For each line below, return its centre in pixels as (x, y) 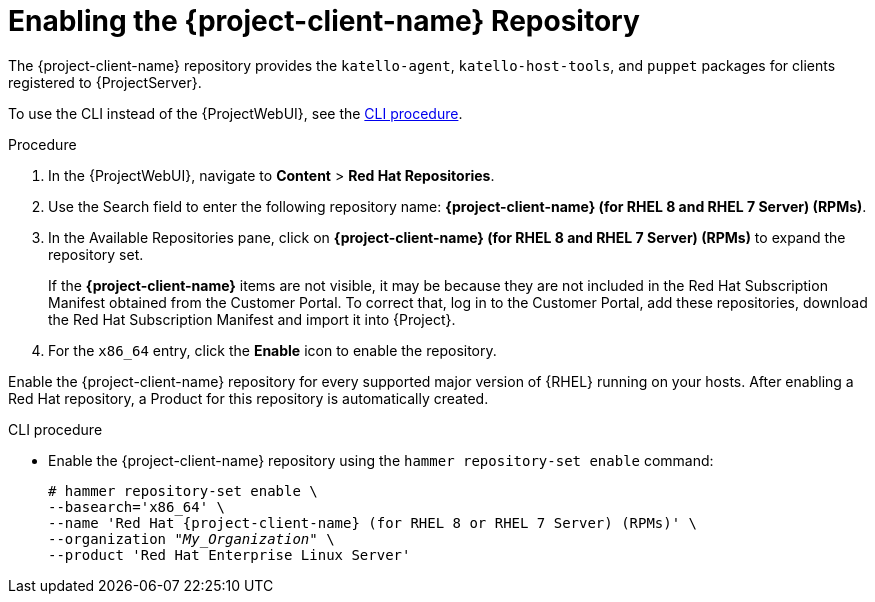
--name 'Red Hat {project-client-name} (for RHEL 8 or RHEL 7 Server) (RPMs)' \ (373, 522)
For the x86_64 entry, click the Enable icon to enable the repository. (272, 350)
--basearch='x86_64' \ (137, 506)
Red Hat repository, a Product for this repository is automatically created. (248, 398)
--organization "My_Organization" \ (191, 538)
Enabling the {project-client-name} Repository (324, 21)
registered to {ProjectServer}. (105, 82)
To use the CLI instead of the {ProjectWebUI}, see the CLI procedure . (235, 113)
